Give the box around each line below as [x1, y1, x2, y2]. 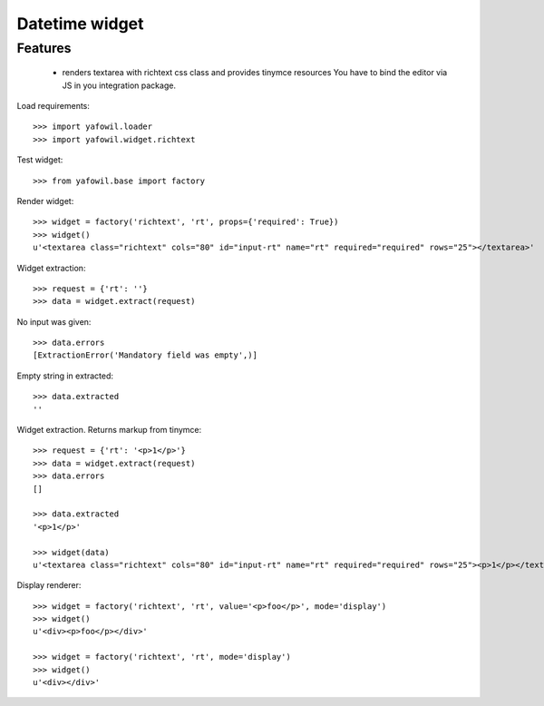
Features [16, 40, 72, 56]
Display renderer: [16, 580, 82, 591]
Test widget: [16, 154, 63, 165]
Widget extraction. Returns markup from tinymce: [16, 425, 202, 436]
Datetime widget [16, 14, 144, 34]
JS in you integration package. [62, 80, 177, 91]
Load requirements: [16, 100, 91, 111]
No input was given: [16, 316, 92, 327]
